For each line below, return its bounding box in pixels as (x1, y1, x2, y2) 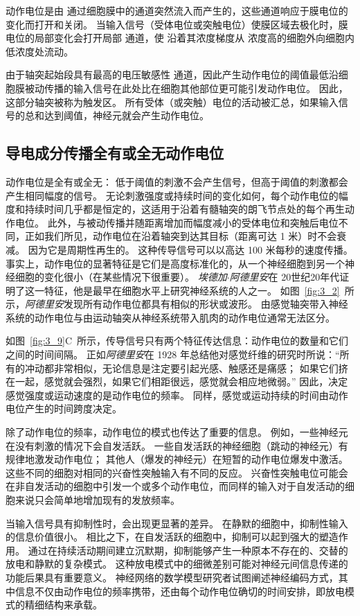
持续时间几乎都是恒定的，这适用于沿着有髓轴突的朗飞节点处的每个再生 (24, 202, 345, 216)
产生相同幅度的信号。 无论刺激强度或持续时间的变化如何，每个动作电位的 (6, 188, 339, 202)
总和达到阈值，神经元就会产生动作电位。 (24, 108, 209, 123)
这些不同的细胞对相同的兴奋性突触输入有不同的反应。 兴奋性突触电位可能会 (6, 465, 348, 479)
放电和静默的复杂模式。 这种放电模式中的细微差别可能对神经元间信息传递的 (6, 556, 348, 571)
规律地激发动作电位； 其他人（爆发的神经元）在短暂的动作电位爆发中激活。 (6, 452, 348, 466)
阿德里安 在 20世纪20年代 (229, 270, 340, 284)
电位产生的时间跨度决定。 (6, 401, 122, 416)
